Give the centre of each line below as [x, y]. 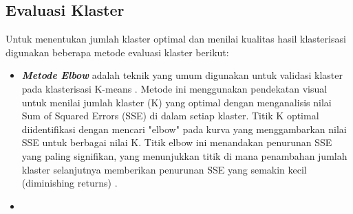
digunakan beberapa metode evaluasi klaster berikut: [117, 52]
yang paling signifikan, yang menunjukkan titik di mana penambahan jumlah [184, 155]
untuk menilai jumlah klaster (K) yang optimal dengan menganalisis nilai [176, 102]
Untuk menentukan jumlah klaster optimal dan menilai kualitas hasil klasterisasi [176, 39]
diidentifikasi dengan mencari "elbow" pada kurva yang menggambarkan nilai [184, 129]
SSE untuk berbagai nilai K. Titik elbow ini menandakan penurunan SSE [177, 142]
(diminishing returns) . [69, 183]
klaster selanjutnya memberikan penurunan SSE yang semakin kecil [164, 169]
